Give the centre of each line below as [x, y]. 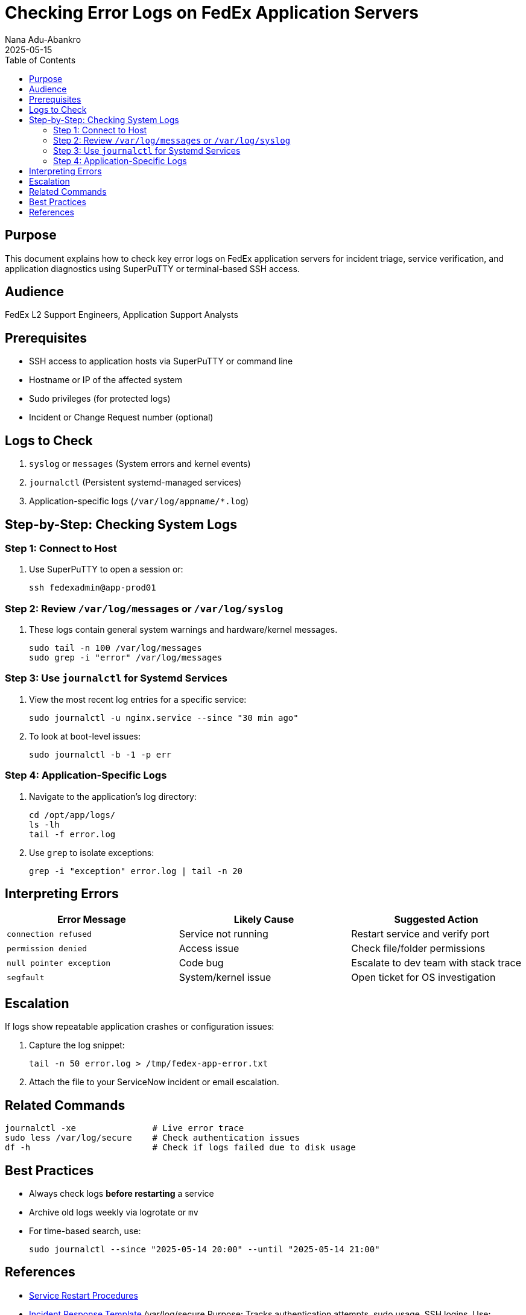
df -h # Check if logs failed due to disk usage [180, 1148]
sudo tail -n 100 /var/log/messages [116, 648]
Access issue [209, 949]
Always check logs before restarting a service [122, 1193]
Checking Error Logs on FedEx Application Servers [212, 13]
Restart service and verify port [420, 934]
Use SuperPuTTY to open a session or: [106, 569]
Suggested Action [436, 920]
